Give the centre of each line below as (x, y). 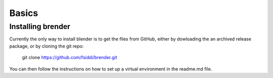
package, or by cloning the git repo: (47, 46)
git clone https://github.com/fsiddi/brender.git (70, 57)
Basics (24, 13)
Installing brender (40, 26)
